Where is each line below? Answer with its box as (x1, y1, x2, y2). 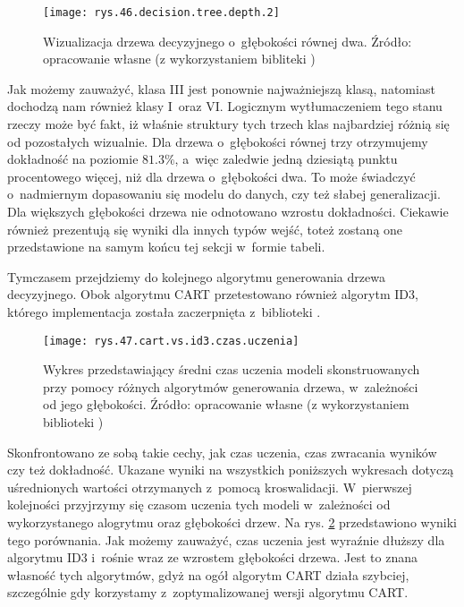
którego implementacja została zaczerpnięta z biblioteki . (7, 302, 321, 321)
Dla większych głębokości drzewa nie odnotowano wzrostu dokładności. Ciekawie (7, 202, 449, 220)
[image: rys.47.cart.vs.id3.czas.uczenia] (43, 334, 299, 347)
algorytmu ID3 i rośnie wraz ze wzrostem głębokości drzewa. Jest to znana (7, 548, 418, 567)
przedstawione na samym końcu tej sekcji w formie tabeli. (7, 237, 325, 256)
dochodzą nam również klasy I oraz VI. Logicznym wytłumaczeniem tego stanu (7, 97, 443, 115)
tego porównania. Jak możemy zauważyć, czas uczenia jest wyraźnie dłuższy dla (7, 530, 445, 549)
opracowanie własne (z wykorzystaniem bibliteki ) (43, 49, 316, 68)
